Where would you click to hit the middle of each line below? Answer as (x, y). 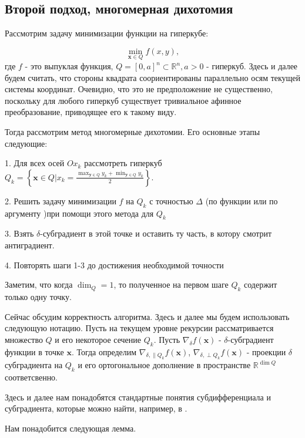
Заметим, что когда (39, 284)
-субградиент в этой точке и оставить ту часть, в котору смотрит (156, 233)
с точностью (171, 201)
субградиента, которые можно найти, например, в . (96, 408)
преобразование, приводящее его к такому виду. (91, 112)
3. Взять (19, 233)
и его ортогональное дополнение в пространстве (164, 365)
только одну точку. (38, 296)
